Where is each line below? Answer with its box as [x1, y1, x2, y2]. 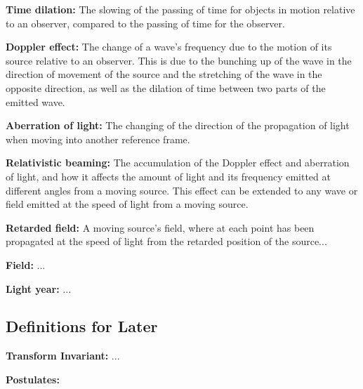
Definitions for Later [6, 315, 158, 337]
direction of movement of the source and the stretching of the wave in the [6, 67, 322, 81]
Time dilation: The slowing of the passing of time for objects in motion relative [6, 2, 355, 16]
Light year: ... [6, 281, 72, 296]
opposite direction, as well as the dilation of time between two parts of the [6, 80, 326, 95]
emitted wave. [6, 94, 65, 109]
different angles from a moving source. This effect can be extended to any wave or [6, 183, 358, 197]
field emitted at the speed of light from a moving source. [6, 197, 249, 211]
